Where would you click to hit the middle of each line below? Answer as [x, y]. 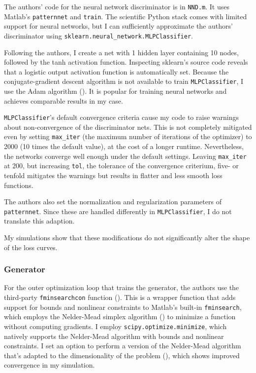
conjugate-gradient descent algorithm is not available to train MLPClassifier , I [124, 81]
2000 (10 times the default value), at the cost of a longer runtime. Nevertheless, [124, 146]
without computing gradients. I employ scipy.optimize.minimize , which [115, 326]
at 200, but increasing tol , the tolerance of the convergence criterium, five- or [121, 166]
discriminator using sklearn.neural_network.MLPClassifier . [98, 35]
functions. [19, 185]
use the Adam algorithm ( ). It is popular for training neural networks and [115, 91]
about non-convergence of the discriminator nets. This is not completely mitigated [128, 127]
